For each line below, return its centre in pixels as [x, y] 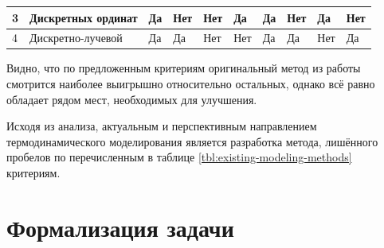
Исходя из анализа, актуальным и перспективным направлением [162, 126]
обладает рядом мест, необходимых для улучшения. [132, 99]
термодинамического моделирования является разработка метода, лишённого [192, 141]
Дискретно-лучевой [76, 38]
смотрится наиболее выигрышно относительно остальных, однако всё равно [191, 84]
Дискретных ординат [84, 17]
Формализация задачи [120, 227]
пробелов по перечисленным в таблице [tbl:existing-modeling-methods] [179, 157]
